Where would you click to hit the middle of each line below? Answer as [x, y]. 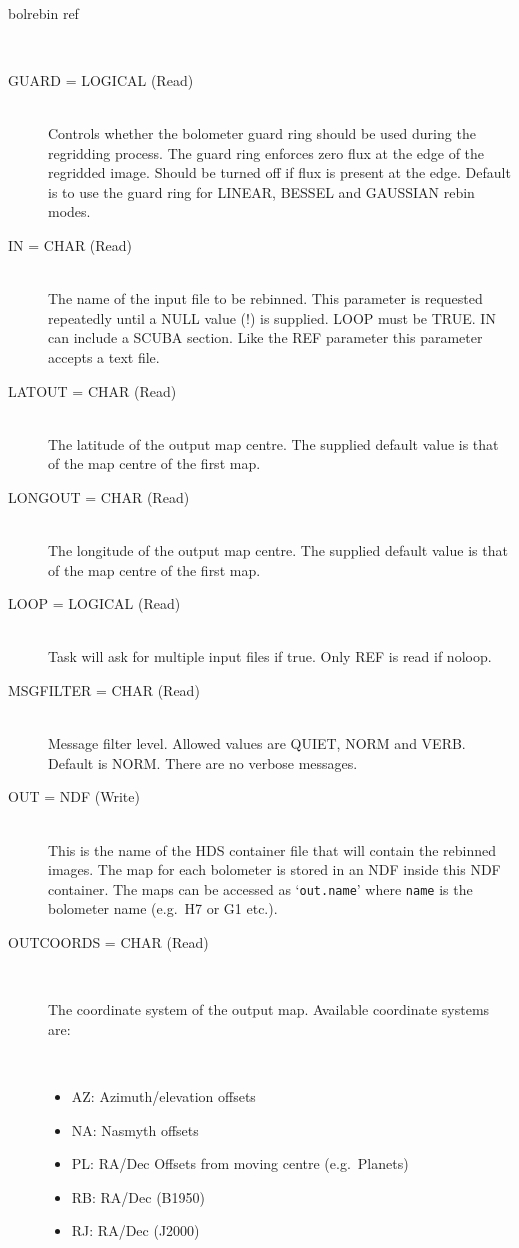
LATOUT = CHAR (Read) [92, 390]
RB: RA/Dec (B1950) [138, 1196]
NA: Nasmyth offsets [135, 1129]
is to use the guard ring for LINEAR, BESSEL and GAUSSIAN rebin [261, 191]
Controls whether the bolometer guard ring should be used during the [262, 132]
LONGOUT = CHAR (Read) [99, 496]
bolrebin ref [43, 12]
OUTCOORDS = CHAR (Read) [108, 942]
